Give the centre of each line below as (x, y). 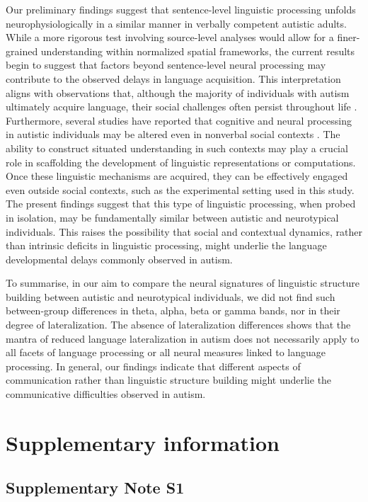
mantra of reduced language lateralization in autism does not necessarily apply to (183, 338)
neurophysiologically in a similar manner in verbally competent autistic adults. (176, 23)
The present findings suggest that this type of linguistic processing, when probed (181, 204)
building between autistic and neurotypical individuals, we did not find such (171, 296)
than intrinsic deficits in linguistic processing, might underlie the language (166, 245)
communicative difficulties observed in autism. (106, 394)
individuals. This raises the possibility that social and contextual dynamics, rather (184, 231)
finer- (349, 37)
